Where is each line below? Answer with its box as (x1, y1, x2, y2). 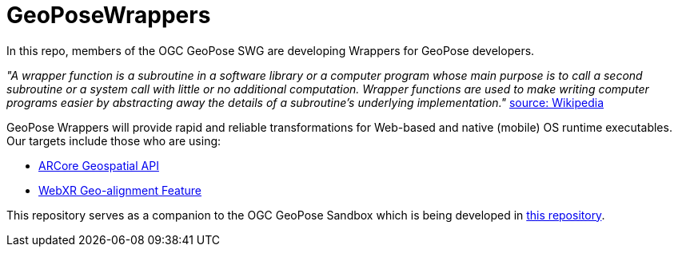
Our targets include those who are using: (6, 133, 221, 148)
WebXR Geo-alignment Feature (38, 183, 202, 197)
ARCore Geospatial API (38, 158, 159, 172)
